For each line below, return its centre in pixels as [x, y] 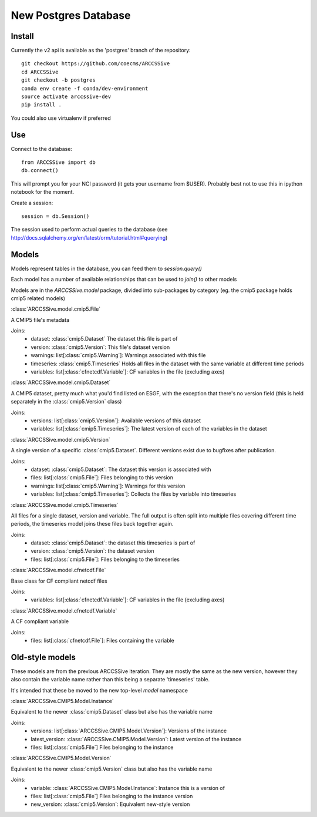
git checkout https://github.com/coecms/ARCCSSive [96, 64]
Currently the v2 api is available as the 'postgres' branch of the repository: [101, 51]
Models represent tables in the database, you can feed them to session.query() [107, 268]
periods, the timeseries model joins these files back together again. [92, 524]
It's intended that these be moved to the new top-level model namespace [99, 690]
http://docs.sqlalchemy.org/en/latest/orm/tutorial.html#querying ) [89, 237]
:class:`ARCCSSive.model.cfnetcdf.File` [58, 570]
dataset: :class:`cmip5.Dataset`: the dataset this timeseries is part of [113, 543]
